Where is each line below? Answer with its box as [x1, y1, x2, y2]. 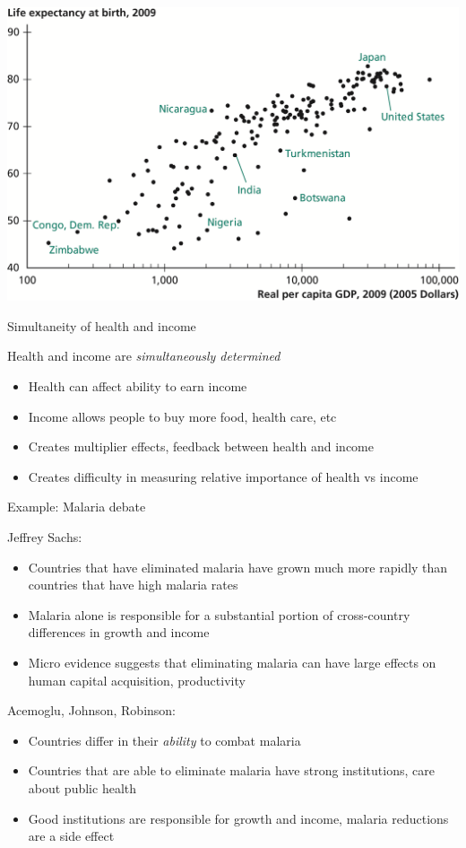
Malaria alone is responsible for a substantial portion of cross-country [28, 605, 410, 624]
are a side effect [28, 826, 115, 845]
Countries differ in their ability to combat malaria [28, 730, 301, 749]
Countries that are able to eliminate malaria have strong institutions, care [28, 761, 435, 780]
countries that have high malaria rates [28, 575, 238, 594]
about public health [28, 778, 137, 797]
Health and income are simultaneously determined [7, 346, 280, 365]
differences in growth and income [28, 623, 210, 642]
